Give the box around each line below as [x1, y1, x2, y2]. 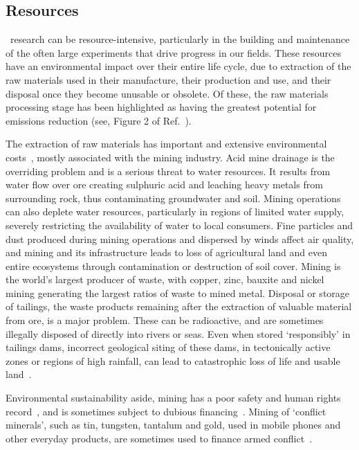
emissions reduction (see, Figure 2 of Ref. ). [6, 113, 192, 127]
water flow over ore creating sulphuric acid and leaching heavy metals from [6, 177, 323, 192]
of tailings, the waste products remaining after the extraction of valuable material [6, 299, 352, 314]
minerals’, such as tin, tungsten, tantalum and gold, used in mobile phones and [6, 417, 341, 432]
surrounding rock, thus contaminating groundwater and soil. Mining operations [6, 190, 341, 205]
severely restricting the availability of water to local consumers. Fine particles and [6, 217, 353, 232]
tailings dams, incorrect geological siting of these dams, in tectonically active [6, 340, 331, 354]
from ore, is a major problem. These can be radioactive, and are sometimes [6, 313, 324, 327]
